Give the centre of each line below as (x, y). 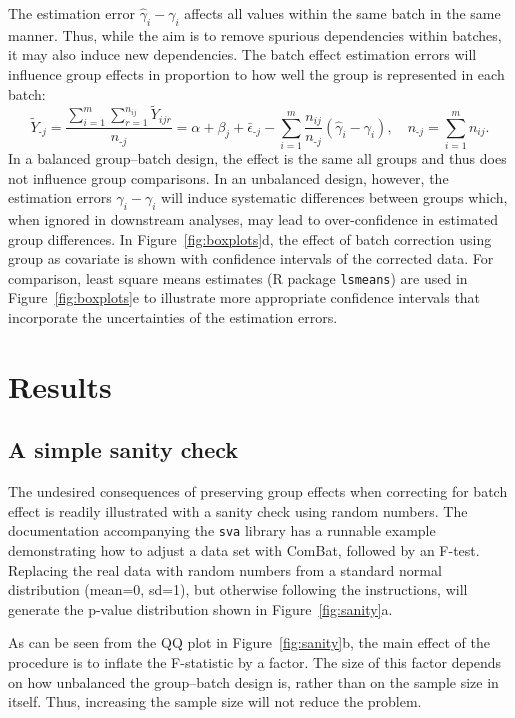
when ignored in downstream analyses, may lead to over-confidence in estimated (253, 218)
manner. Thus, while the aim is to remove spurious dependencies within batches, (255, 34)
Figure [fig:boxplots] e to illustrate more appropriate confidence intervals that (244, 297)
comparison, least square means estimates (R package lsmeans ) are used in (238, 277)
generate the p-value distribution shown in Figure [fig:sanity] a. (200, 608)
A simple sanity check (123, 449)
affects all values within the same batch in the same (342, 13)
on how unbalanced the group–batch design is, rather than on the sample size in (253, 681)
